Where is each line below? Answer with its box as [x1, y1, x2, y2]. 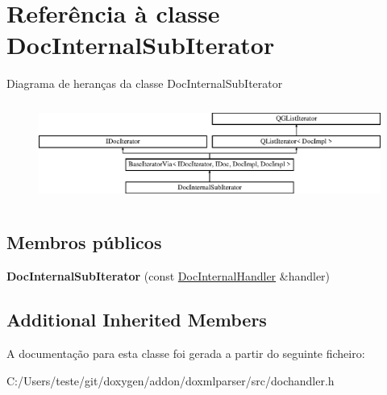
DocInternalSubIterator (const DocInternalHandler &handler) [6, 268, 331, 285]
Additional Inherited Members [6, 307, 267, 332]
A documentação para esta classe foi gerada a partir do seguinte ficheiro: [6, 345, 365, 361]
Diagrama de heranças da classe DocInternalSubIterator [6, 75, 283, 92]
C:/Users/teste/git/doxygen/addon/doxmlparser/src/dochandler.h [6, 372, 335, 389]
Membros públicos [6, 230, 162, 255]
